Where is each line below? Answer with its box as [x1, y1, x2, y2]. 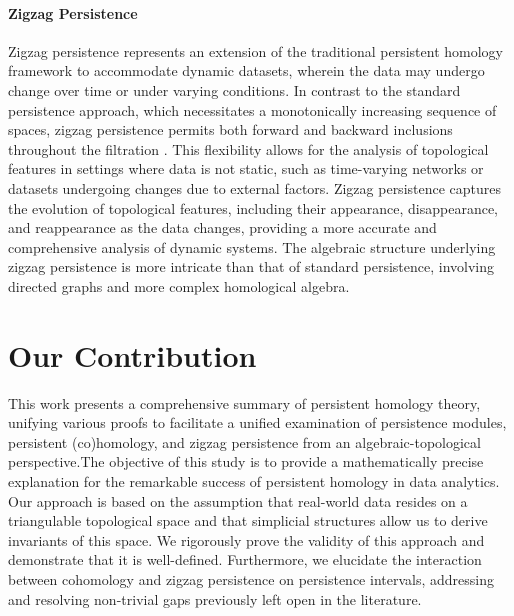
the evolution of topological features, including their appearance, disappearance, [8, 197, 498, 218]
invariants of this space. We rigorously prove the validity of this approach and [8, 529, 485, 550]
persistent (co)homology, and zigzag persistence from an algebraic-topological [8, 431, 481, 452]
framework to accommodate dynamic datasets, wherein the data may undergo [8, 60, 485, 81]
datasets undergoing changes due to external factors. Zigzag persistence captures [8, 177, 502, 198]
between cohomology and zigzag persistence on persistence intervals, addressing [8, 568, 494, 589]
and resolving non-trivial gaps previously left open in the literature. [8, 588, 422, 609]
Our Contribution [8, 334, 257, 375]
